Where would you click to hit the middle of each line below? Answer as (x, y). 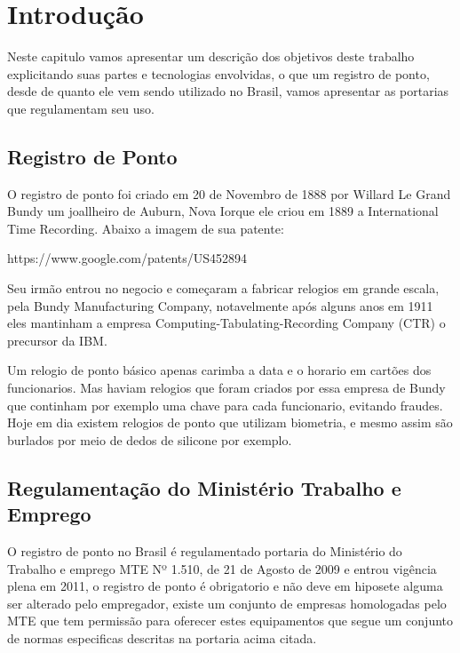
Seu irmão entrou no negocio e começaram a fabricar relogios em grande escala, (223, 288)
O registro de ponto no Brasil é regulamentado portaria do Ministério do (205, 551)
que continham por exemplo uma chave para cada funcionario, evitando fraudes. (225, 405)
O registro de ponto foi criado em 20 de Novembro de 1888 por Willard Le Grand (229, 193)
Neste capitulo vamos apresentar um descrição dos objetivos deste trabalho (211, 56)
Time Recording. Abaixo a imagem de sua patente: (146, 228)
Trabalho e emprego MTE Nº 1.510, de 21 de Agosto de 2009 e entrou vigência (222, 568)
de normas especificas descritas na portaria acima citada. (162, 637)
